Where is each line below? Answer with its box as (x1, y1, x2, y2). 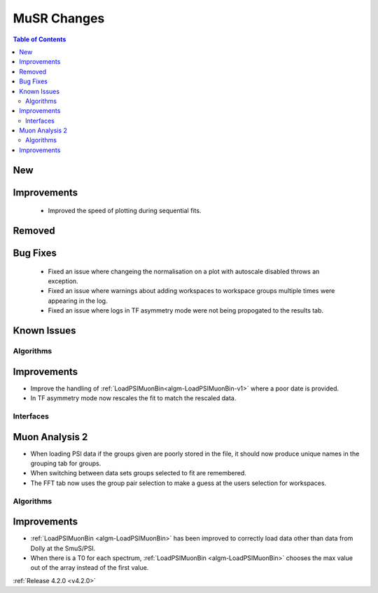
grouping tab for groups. (30, 459, 101, 468)
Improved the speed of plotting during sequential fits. (48, 207, 202, 215)
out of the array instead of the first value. (30, 564, 149, 572)
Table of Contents (13, 35, 66, 43)
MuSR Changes (13, 11, 105, 26)
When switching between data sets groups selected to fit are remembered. (30, 469, 246, 477)
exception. (48, 277, 78, 285)
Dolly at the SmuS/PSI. (30, 544, 96, 552)
